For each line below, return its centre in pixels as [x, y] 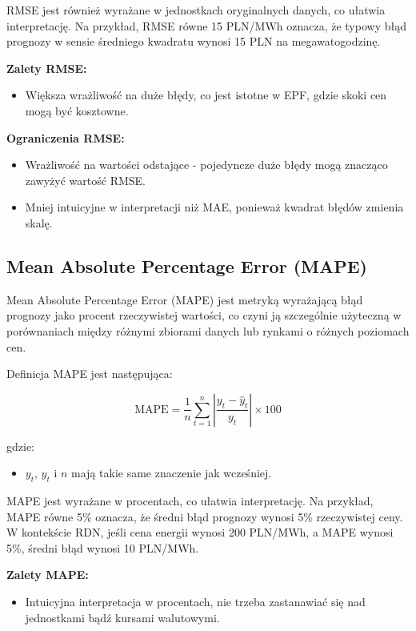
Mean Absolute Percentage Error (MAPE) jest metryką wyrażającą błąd [185, 299]
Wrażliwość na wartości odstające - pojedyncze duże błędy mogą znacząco [206, 165]
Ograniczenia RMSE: [66, 137]
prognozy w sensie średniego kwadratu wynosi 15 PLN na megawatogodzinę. [194, 41]
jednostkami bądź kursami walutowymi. [122, 617]
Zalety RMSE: [47, 68]
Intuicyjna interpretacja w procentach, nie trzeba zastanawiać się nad [195, 602]
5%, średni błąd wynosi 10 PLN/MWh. [103, 547]
